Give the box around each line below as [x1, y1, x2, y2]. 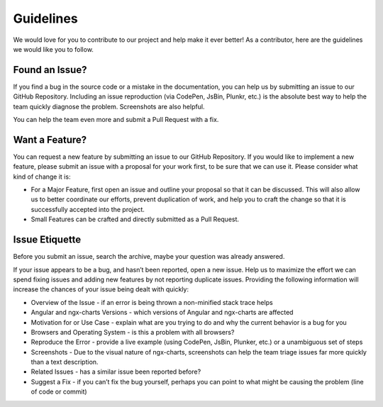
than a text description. [30, 358, 99, 367]
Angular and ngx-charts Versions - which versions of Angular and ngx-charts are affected [30, 308, 294, 317]
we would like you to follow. [13, 45, 94, 53]
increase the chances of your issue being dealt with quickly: [13, 285, 189, 294]
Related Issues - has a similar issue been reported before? [30, 367, 201, 376]
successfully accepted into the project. [30, 205, 145, 213]
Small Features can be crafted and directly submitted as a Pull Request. [30, 215, 240, 223]
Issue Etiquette [13, 234, 82, 246]
